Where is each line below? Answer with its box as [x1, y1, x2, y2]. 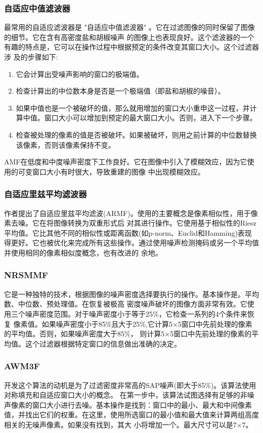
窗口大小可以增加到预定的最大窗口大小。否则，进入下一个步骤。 [44, 112, 257, 123]
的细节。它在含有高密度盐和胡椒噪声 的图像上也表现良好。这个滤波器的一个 [4, 31, 254, 42]
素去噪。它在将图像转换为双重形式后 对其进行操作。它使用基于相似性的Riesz [4, 218, 256, 228]
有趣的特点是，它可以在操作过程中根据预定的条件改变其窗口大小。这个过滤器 [4, 41, 259, 52]
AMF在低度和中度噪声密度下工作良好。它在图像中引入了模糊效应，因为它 [4, 156, 247, 167]
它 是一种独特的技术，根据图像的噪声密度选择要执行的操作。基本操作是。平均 [4, 288, 259, 299]
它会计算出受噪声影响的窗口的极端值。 [16, 68, 144, 79]
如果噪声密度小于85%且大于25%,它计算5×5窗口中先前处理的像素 [41, 318, 252, 329]
